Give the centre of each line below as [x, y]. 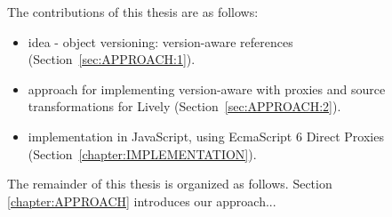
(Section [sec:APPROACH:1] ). [112, 59]
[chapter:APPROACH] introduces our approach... [142, 201]
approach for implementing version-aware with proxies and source [207, 88]
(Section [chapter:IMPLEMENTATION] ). [142, 153]
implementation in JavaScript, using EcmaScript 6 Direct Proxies [206, 136]
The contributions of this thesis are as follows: [133, 12]
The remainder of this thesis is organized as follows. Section [170, 184]
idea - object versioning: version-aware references [160, 41]
